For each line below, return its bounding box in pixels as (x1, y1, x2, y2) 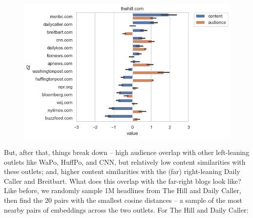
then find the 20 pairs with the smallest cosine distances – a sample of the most (4, 195, 242, 205)
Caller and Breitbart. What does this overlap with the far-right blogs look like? (4, 175, 241, 186)
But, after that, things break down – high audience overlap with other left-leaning (4, 147, 250, 157)
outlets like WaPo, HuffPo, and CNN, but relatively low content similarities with (4, 156, 246, 167)
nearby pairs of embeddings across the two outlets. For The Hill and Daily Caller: (4, 204, 249, 215)
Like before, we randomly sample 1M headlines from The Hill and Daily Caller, (4, 185, 241, 196)
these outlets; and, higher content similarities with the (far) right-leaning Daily (4, 166, 240, 176)
